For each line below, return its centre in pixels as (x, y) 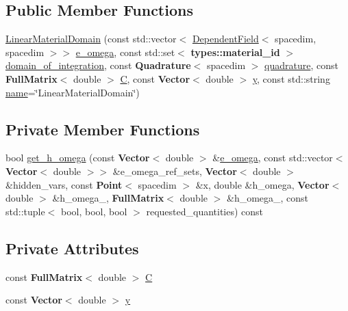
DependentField (225, 39)
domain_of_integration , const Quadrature (98, 65)
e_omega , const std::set (125, 52)
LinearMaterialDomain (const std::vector (91, 39)
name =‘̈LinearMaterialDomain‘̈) (73, 92)
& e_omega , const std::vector (273, 158)
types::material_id (235, 52)
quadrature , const (301, 65)
